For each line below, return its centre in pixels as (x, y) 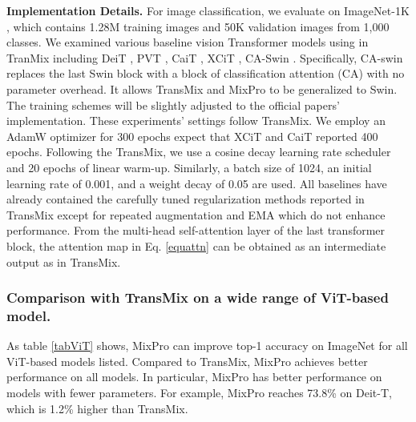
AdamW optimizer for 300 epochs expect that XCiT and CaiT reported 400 (192, 136)
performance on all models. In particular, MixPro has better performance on (194, 377)
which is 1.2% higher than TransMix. (97, 408)
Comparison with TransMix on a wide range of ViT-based (198, 297)
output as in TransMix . (64, 261)
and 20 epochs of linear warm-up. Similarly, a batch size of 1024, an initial (189, 167)
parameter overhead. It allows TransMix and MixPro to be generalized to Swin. (202, 88)
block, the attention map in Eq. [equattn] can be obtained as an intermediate (196, 245)
